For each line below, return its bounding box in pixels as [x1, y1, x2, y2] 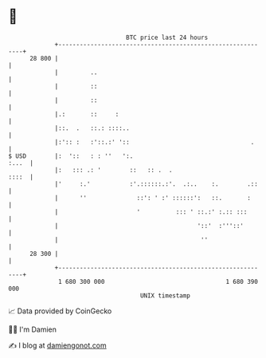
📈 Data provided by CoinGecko [8, 306, 112, 316]
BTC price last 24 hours [126, 33, 209, 41]
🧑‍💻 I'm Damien [8, 325, 57, 334]
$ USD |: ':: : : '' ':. [8, 151, 134, 160]
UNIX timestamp [139, 291, 191, 300]
